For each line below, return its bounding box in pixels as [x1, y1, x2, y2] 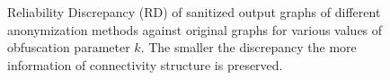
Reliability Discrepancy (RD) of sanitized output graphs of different [7, 3, 381, 21]
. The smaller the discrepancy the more [140, 38, 357, 57]
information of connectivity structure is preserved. [7, 55, 283, 74]
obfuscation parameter [7, 38, 130, 57]
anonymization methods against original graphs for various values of [7, 20, 383, 39]
